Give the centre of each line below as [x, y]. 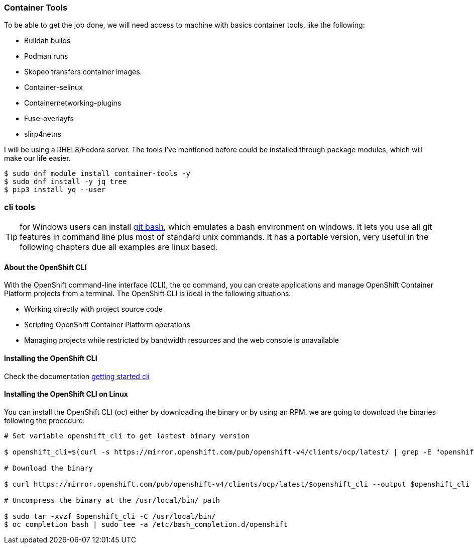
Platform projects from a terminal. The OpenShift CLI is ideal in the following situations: [148, 294]
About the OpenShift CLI [45, 267]
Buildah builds [47, 41]
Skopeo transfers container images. [83, 72]
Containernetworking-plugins [73, 103]
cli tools [20, 207]
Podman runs [46, 56]
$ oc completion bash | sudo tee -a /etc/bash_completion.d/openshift [146, 524]
